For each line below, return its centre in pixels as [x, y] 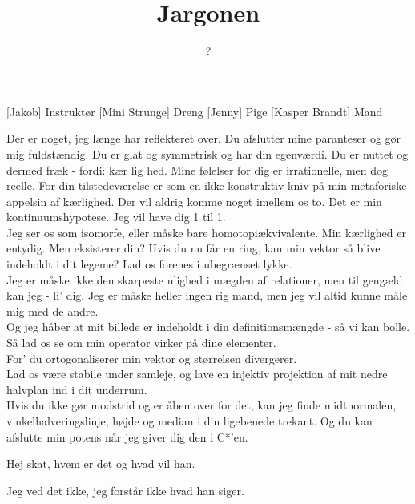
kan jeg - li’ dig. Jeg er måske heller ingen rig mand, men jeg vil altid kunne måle [207, 295]
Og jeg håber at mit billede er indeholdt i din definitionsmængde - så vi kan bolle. [208, 327]
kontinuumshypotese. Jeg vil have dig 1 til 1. [116, 217]
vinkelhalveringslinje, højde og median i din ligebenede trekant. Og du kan [189, 421]
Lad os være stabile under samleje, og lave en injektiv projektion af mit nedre [197, 374]
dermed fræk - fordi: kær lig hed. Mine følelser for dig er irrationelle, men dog [197, 169]
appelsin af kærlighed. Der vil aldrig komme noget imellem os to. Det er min [194, 201]
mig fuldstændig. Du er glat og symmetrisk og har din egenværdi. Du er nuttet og [207, 153]
